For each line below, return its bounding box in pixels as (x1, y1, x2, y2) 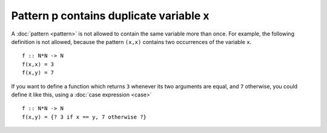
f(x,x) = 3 (22, 61, 54, 67)
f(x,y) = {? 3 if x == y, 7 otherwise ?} (22, 113, 147, 120)
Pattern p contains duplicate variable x (11, 9, 210, 22)
